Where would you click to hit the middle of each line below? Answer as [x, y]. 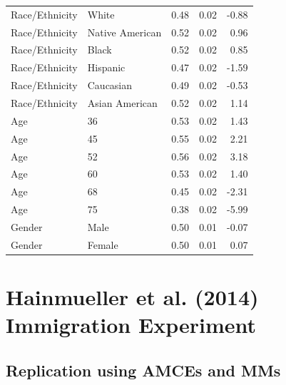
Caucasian [110, 85]
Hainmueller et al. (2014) [132, 297]
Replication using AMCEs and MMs [143, 370]
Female [103, 244]
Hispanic [106, 67]
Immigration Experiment [131, 325]
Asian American [122, 102]
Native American [124, 32]
